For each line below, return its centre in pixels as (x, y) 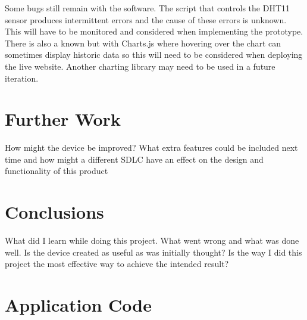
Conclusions (54, 212)
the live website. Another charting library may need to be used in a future (140, 66)
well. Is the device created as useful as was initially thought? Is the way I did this (153, 252)
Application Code (79, 305)
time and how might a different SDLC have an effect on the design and (134, 159)
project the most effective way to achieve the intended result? (117, 264)
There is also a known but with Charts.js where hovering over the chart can (143, 43)
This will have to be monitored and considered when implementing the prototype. (154, 31)
